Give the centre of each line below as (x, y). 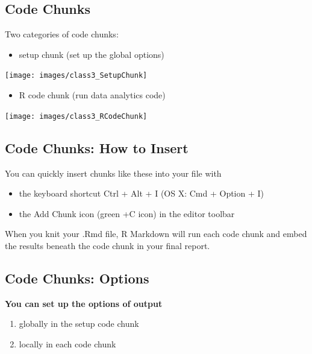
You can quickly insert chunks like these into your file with (113, 173)
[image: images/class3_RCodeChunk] (76, 116)
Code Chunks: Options (77, 278)
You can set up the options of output (84, 303)
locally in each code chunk (67, 343)
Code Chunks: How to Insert (97, 147)
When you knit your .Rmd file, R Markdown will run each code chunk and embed (156, 234)
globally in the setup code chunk (79, 324)
